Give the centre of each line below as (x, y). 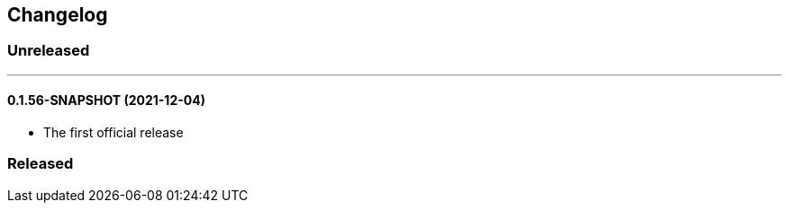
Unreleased (49, 51)
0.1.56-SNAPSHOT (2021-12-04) (106, 101)
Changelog (58, 15)
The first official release (113, 133)
